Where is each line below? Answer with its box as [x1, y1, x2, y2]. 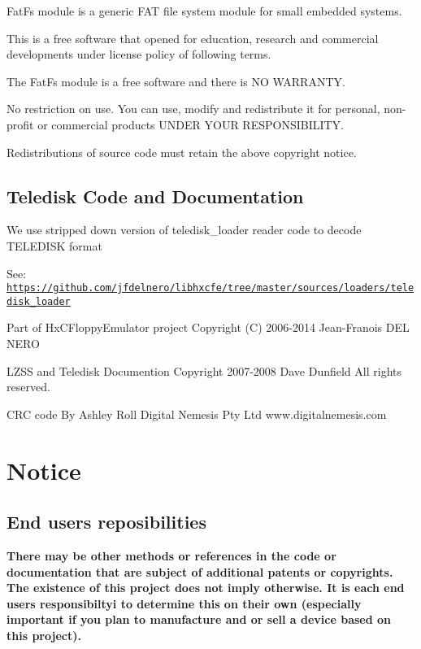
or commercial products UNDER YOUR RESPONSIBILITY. [37, 115, 345, 133]
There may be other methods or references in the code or [7, 547, 336, 564]
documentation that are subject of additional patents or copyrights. [7, 563, 393, 580]
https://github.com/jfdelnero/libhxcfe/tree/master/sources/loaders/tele [7, 282, 414, 294]
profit [7, 115, 34, 133]
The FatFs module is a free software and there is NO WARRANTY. [7, 72, 345, 89]
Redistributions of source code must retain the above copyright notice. [7, 143, 357, 160]
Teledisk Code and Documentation [7, 183, 304, 208]
